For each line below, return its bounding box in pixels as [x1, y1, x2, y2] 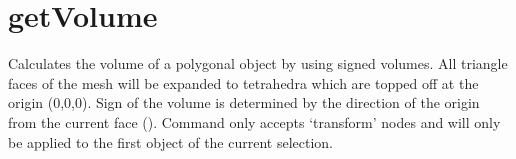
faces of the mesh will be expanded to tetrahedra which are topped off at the [8, 72, 479, 93]
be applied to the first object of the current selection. [8, 131, 333, 152]
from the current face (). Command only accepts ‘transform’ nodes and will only [8, 111, 501, 132]
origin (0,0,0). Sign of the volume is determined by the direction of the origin [8, 92, 480, 113]
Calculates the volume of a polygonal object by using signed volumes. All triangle [8, 53, 508, 74]
